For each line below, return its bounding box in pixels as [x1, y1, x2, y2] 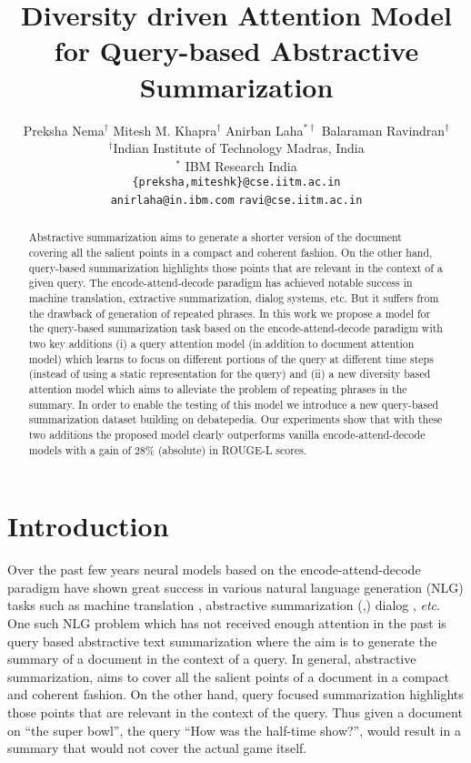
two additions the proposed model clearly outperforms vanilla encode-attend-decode [28, 426, 426, 442]
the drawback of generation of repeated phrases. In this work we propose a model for [28, 305, 431, 320]
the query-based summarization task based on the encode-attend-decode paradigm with [28, 320, 443, 336]
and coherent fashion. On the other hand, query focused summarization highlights [7, 685, 464, 704]
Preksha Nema [23, 120, 105, 139]
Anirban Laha [225, 120, 304, 139]
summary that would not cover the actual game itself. [7, 738, 307, 758]
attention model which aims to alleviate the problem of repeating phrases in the [28, 381, 407, 396]
